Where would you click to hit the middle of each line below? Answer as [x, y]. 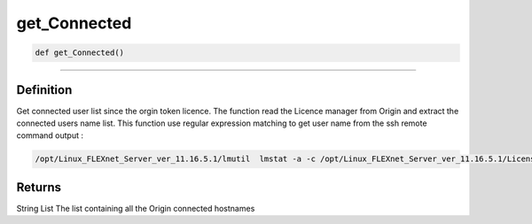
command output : [50, 135]
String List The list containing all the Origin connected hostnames [136, 208]
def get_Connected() [79, 53]
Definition [44, 90]
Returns [39, 187]
